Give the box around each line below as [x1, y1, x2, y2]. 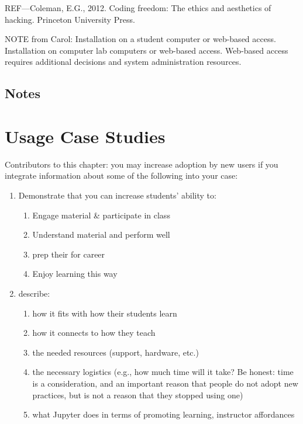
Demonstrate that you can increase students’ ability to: [18, 189, 216, 201]
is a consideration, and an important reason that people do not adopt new [32, 377, 298, 389]
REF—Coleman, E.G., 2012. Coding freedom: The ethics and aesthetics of [5, 2, 271, 13]
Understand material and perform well [32, 228, 170, 241]
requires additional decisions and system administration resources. [5, 55, 242, 68]
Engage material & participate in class [32, 208, 170, 221]
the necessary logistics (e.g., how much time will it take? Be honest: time [32, 366, 294, 378]
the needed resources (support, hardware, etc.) [32, 346, 199, 358]
